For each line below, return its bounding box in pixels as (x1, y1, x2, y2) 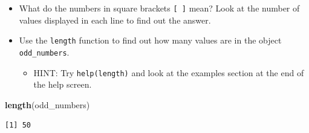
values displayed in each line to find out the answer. (19, 13, 211, 26)
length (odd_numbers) (5, 98, 90, 111)
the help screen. (33, 78, 92, 91)
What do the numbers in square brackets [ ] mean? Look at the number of (19, 2, 300, 14)
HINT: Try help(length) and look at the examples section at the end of (33, 66, 304, 79)
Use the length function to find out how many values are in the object (19, 34, 282, 47)
